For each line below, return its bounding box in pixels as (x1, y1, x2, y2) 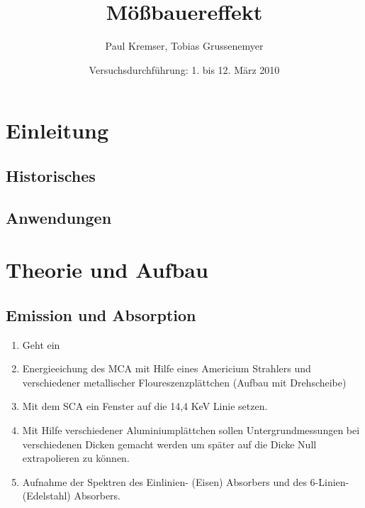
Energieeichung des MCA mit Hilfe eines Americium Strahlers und (22, 361, 311, 376)
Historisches (6, 164, 96, 186)
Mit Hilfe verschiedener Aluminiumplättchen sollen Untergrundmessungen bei (22, 423, 360, 438)
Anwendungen (6, 206, 112, 228)
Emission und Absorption (6, 303, 196, 325)
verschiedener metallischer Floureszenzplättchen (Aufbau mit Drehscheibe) (22, 374, 347, 389)
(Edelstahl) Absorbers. (22, 488, 120, 503)
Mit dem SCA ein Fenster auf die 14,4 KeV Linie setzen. (22, 399, 268, 414)
